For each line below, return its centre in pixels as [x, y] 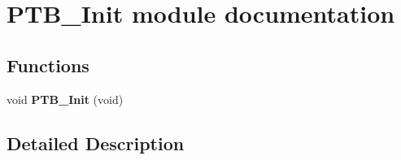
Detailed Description [96, 143]
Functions [48, 65]
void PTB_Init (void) [65, 99]
